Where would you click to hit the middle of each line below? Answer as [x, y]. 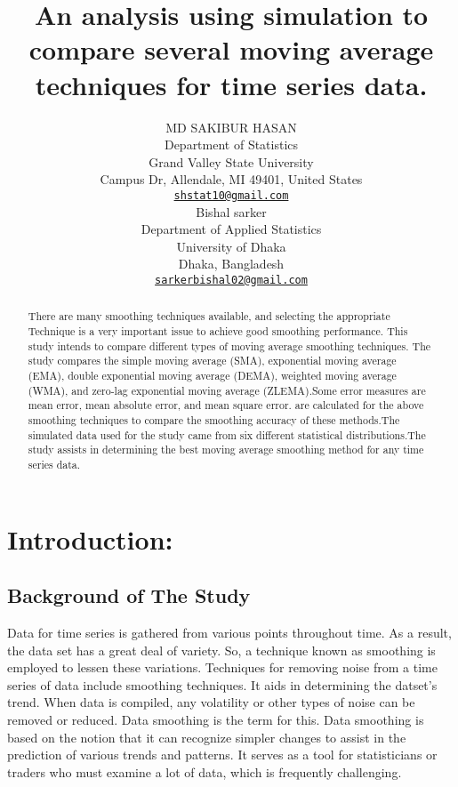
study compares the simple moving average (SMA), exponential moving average [212, 361]
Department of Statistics [231, 145]
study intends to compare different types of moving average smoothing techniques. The [229, 345]
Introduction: [90, 538]
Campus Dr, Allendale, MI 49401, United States [231, 179]
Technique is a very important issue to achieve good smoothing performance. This [218, 331]
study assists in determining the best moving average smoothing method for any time [226, 450]
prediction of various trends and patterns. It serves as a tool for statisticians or [222, 755]
